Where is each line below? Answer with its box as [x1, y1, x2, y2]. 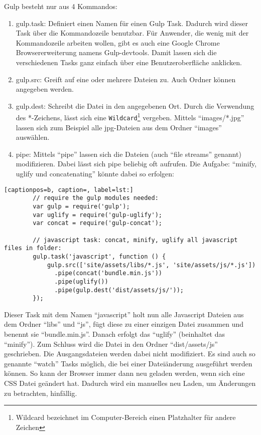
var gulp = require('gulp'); [33, 202, 130, 210]
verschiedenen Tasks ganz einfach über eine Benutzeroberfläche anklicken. [16, 57, 242, 67]
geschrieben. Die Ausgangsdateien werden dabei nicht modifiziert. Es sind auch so [4, 348, 255, 359]
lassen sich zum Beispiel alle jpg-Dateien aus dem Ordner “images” [16, 122, 222, 132]
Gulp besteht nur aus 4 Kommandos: [4, 1, 117, 11]
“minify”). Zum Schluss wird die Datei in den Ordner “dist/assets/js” [4, 338, 218, 349]
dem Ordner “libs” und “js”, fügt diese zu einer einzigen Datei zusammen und [4, 319, 243, 329]
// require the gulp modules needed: [33, 194, 159, 202]
